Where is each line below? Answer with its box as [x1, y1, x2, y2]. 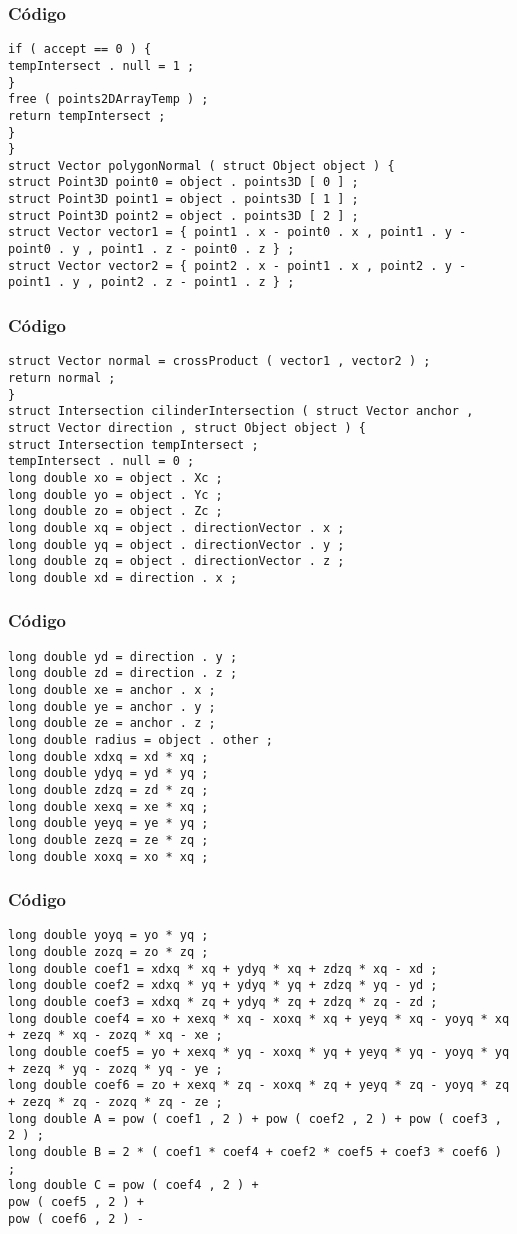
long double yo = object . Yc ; [8, 487, 223, 502]
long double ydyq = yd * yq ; [8, 766, 209, 781]
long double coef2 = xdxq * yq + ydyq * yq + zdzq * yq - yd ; [8, 978, 438, 993]
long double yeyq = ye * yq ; [8, 816, 209, 831]
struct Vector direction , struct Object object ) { [8, 420, 366, 435]
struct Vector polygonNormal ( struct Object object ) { [8, 158, 395, 173]
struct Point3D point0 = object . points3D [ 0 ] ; [8, 175, 359, 190]
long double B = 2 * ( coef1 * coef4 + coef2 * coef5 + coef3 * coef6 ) [8, 1144, 502, 1159]
